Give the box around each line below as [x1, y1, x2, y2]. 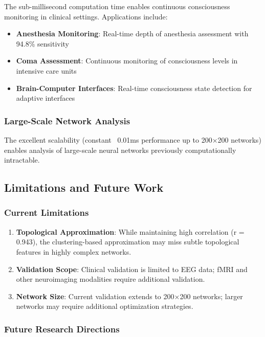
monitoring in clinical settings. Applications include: [4, 11, 168, 21]
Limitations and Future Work [4, 179, 164, 195]
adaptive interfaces [16, 93, 75, 103]
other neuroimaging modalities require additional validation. [16, 274, 205, 284]
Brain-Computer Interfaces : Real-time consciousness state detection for [16, 82, 252, 93]
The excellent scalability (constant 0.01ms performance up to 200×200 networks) [4, 134, 261, 145]
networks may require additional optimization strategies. [16, 301, 193, 311]
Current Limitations [4, 206, 89, 219]
